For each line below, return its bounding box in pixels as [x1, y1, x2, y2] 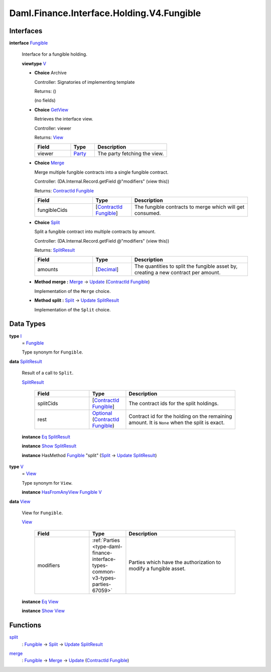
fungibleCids [37, 206, 68, 213]
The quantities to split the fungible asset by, [134, 263, 238, 270]
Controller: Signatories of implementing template [34, 79, 135, 85]
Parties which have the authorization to [128, 558, 221, 566]
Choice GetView [34, 106, 69, 113]
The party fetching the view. [97, 150, 164, 157]
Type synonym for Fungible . [22, 349, 83, 355]
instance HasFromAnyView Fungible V [22, 489, 102, 495]
